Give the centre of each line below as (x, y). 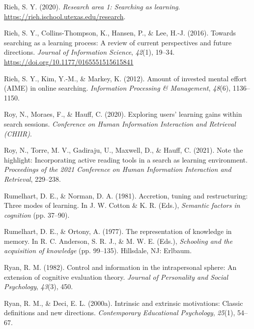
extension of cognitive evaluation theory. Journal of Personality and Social (116, 277)
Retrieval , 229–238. (32, 179)
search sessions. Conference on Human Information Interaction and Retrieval (120, 123)
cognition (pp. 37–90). (37, 214)
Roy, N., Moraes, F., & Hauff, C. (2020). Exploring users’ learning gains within (123, 114)
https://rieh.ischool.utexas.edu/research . (65, 16)
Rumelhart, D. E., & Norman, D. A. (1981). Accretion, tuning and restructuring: (126, 195)
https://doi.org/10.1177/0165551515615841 (69, 61)
